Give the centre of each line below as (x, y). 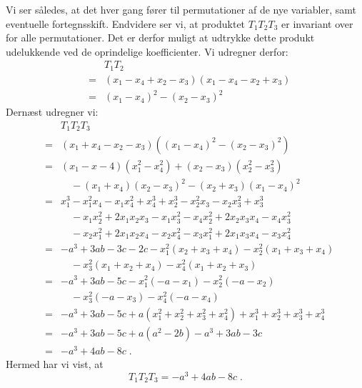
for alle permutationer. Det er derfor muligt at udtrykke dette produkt (160, 38)
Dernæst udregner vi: (52, 112)
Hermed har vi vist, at (55, 364)
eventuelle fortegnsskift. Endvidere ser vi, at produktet (126, 23)
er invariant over (317, 23)
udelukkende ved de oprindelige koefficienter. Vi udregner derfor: (147, 51)
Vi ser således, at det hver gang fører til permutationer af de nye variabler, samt (181, 9)
